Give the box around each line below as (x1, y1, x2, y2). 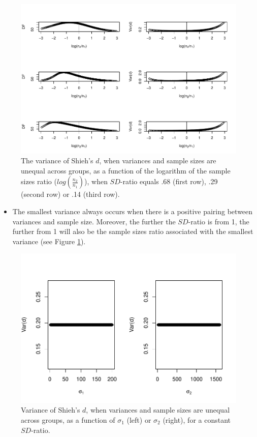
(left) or (126, 415, 151, 425)
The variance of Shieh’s (21, 155, 93, 166)
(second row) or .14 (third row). (21, 189, 120, 199)
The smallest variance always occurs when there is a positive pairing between (12, 206, 253, 216)
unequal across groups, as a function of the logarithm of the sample (21, 165, 231, 176)
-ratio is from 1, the (188, 216, 249, 226)
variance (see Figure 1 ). (12, 236, 86, 246)
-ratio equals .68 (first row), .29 (120, 176, 218, 187)
